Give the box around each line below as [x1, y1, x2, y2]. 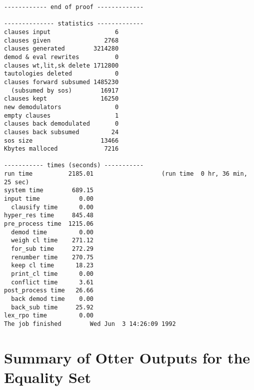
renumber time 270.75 [11, 253, 93, 261]
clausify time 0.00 [11, 203, 93, 211]
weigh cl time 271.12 [11, 237, 93, 244]
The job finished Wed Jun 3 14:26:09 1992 [4, 320, 176, 327]
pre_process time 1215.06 [4, 220, 93, 228]
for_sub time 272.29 [11, 245, 93, 253]
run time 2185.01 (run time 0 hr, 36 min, [4, 170, 247, 178]
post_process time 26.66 [4, 287, 93, 294]
